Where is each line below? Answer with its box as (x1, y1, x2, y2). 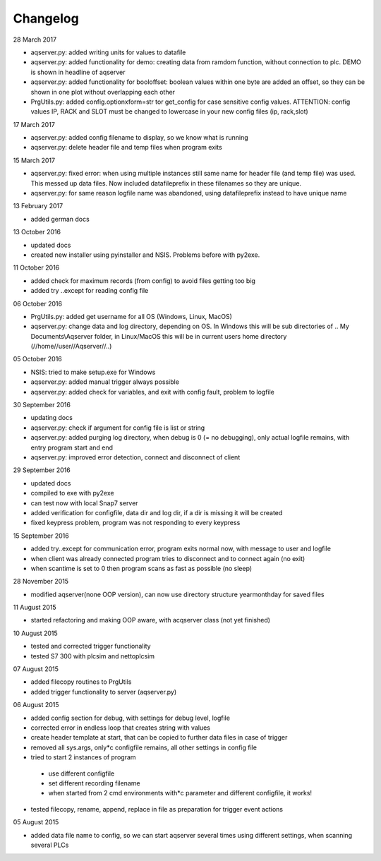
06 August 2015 (13, 701, 59, 709)
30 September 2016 (13, 401, 71, 409)
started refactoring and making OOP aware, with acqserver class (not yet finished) (30, 616, 271, 625)
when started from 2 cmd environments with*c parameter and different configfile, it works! (48, 789, 313, 797)
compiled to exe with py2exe (30, 489, 114, 498)
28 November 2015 (13, 577, 69, 586)
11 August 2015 (13, 603, 56, 612)
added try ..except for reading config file (30, 287, 149, 295)
